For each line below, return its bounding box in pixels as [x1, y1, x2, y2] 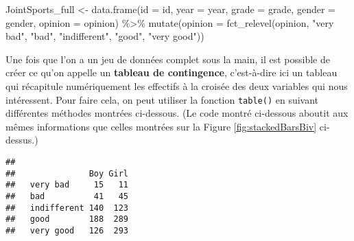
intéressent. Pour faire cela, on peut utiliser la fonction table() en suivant [5, 92, 319, 106]
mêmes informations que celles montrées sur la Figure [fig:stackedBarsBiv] [5, 119, 317, 133]
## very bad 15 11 [5, 180, 128, 190]
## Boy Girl [5, 168, 128, 179]
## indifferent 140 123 [5, 203, 128, 213]
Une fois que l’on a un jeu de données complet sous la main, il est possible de [5, 51, 331, 66]
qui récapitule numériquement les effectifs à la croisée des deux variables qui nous [5, 78, 348, 93]
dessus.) [5, 133, 38, 147]
